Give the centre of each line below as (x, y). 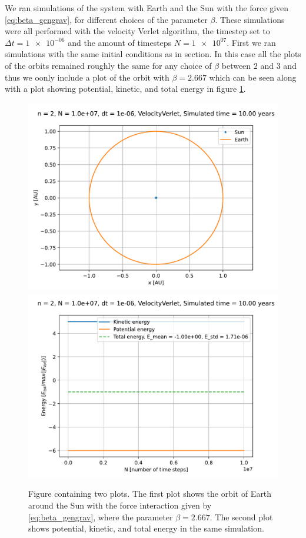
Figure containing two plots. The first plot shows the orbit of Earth (150, 494)
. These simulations (250, 19)
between (236, 65)
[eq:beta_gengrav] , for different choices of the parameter (106, 19)
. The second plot (241, 517)
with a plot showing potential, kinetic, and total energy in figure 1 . (125, 89)
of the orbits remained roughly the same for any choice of (108, 65)
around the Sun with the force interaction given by (120, 505)
